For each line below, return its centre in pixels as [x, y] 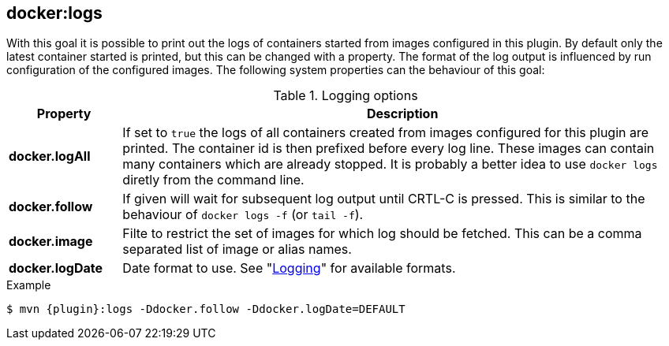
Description [402, 114]
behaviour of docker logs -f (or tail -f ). [243, 215]
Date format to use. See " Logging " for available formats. [289, 268]
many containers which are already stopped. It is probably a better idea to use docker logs [390, 164]
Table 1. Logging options [346, 96]
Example [29, 285]
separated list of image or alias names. [237, 249]
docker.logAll [50, 156]
